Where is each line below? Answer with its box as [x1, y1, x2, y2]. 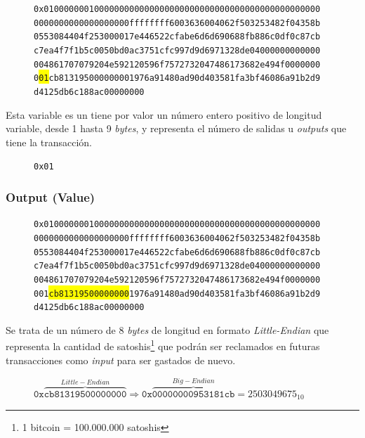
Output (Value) [6, 188, 95, 205]
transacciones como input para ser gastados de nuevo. [6, 352, 236, 367]
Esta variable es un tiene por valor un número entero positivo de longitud [6, 107, 322, 122]
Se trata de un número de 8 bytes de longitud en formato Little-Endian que [6, 322, 329, 337]
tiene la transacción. [6, 134, 93, 149]
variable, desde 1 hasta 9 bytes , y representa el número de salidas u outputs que [6, 121, 347, 136]
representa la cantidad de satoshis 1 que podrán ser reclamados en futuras [6, 337, 320, 354]
